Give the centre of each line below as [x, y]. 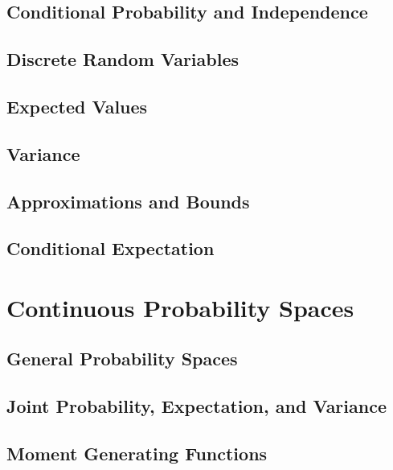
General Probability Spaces [122, 359]
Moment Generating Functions [137, 454]
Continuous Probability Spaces [180, 307]
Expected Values [77, 106]
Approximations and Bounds [128, 201]
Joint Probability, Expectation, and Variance [196, 406]
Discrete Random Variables [123, 59]
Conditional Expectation [111, 248]
